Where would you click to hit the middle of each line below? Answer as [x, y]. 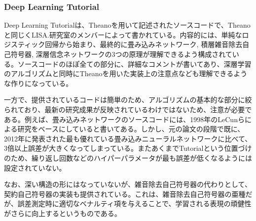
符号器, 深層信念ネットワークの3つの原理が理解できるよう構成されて [121, 54]
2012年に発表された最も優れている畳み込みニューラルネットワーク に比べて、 [128, 138]
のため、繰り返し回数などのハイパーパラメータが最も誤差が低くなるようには [128, 157]
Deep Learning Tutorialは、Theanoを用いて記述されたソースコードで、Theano [127, 25]
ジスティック [25, 44]
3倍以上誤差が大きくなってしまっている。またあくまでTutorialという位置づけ [128, 148]
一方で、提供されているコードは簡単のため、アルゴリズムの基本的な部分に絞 [128, 100]
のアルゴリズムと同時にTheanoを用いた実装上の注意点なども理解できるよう [126, 73]
